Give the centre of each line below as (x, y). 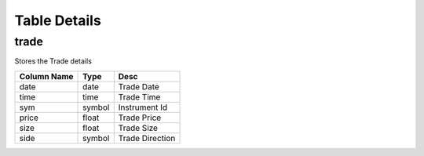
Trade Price (140, 118)
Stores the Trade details (53, 61)
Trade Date (139, 86)
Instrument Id (143, 107)
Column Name (46, 76)
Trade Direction (147, 138)
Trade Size (138, 128)
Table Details (58, 20)
